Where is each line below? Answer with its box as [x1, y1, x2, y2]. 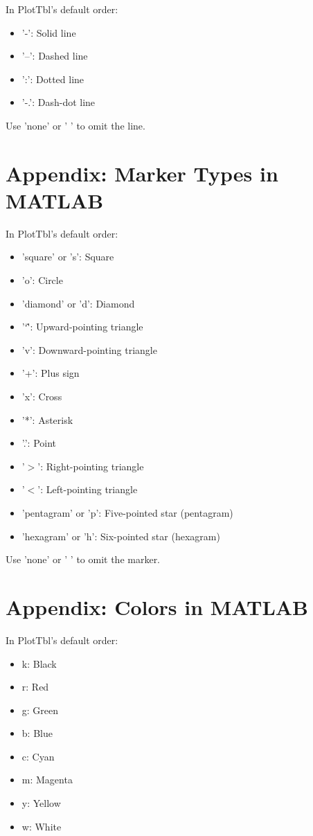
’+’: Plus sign [21, 366, 80, 380]
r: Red [21, 679, 49, 694]
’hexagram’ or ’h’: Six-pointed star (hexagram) [21, 528, 220, 543]
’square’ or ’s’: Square [21, 249, 114, 264]
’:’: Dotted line [21, 71, 84, 86]
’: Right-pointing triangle [37, 459, 144, 473]
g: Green [21, 702, 59, 717]
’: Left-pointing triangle [37, 482, 138, 497]
